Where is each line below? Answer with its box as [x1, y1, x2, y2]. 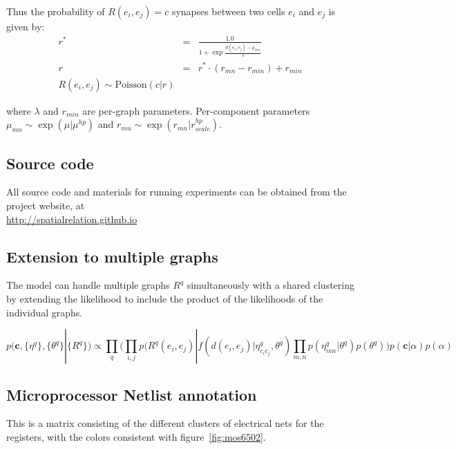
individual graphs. [6, 305, 83, 319]
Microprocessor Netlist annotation [6, 383, 257, 405]
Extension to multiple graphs [6, 245, 218, 267]
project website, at [6, 198, 85, 212]
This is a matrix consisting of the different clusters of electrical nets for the [6, 416, 324, 430]
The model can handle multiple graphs [6, 278, 170, 292]
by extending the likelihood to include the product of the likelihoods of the [6, 291, 323, 305]
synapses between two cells [171, 4, 285, 18]
